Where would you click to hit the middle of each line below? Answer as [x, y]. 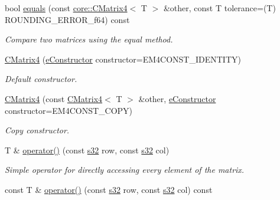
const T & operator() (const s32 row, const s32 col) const [109, 189]
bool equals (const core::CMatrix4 [66, 8]
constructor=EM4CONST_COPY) [69, 110]
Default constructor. [41, 79]
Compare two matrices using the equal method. [89, 39]
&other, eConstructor [177, 98]
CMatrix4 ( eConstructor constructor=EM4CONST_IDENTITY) [123, 59]
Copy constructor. [37, 130]
